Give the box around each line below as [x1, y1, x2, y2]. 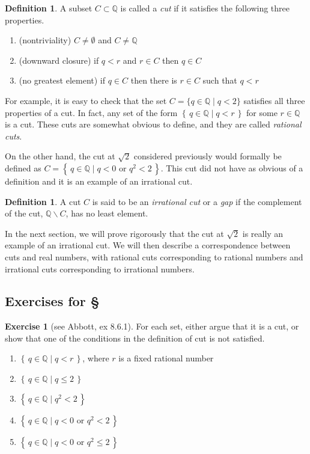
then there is [130, 74, 177, 87]
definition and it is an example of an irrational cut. [5, 174, 193, 187]
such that [202, 74, 237, 87]
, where [82, 352, 109, 364]
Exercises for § [5, 292, 100, 310]
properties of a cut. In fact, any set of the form [5, 106, 178, 118]
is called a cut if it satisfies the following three [120, 2, 290, 14]
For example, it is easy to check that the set [5, 94, 167, 106]
